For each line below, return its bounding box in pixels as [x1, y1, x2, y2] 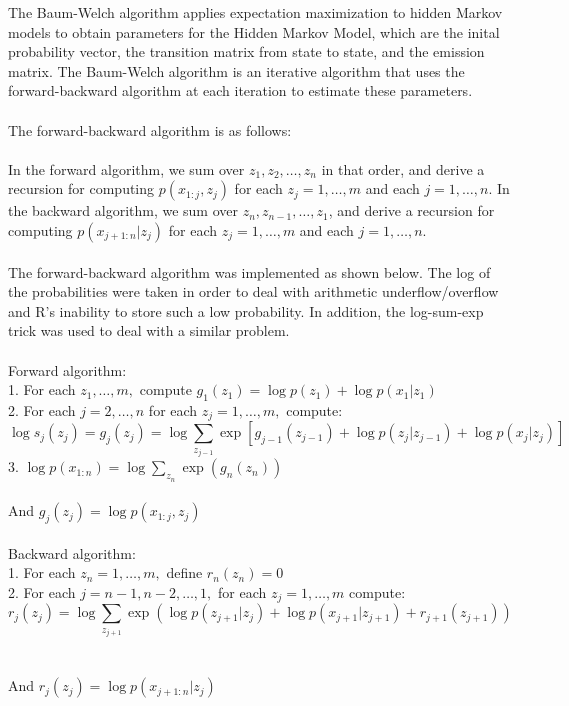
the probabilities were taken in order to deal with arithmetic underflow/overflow [8, 281, 499, 302]
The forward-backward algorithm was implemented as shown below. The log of [8, 261, 491, 282]
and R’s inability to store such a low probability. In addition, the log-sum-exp [8, 300, 484, 321]
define [166, 562, 203, 583]
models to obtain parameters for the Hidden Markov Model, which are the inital [8, 21, 500, 42]
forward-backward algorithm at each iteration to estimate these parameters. [8, 80, 473, 101]
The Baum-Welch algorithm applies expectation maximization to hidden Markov [8, 2, 503, 22]
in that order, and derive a [321, 158, 485, 179]
